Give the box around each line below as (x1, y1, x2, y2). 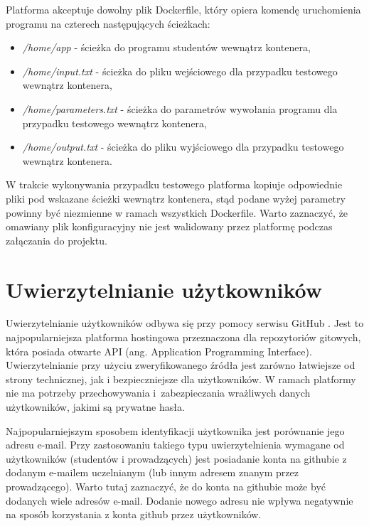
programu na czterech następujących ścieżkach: (6, 16, 210, 31)
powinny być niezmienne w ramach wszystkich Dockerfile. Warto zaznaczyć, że (6, 205, 348, 220)
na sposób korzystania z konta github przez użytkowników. (6, 507, 262, 522)
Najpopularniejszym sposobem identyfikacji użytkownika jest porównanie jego (6, 423, 345, 438)
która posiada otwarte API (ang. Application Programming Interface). (6, 343, 312, 358)
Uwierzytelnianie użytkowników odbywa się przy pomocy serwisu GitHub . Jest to (6, 316, 364, 331)
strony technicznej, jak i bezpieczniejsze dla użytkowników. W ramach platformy (6, 371, 356, 386)
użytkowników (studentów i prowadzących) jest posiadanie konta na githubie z (6, 451, 347, 466)
